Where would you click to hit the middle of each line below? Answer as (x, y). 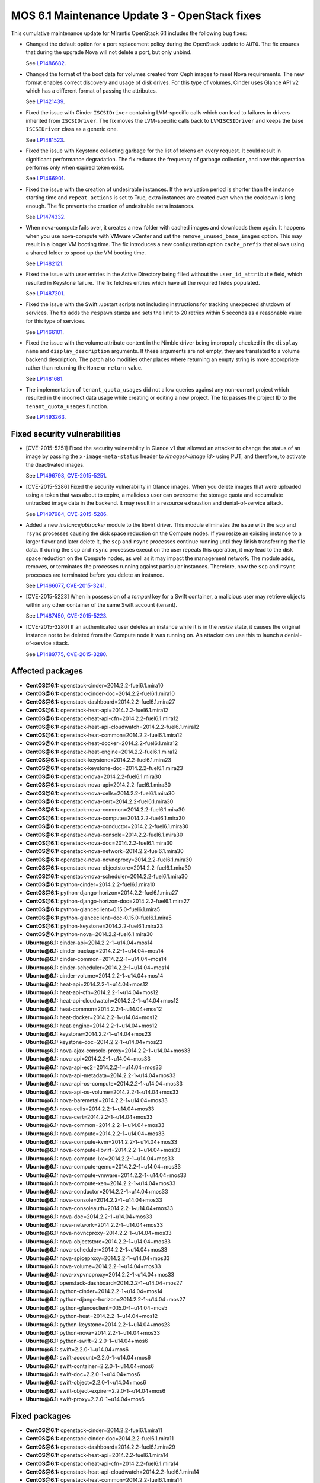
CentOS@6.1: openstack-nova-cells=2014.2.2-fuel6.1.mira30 (100, 793)
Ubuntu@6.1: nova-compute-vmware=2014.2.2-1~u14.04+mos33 (106, 1175)
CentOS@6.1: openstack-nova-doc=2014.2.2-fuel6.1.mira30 (99, 843)
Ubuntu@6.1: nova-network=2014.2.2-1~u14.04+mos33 (94, 1224)
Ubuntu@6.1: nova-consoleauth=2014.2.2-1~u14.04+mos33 (100, 1208)
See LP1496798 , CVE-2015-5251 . (66, 476)
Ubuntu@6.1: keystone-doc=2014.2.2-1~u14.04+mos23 (94, 1042)
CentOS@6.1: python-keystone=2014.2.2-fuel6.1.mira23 (94, 926)
